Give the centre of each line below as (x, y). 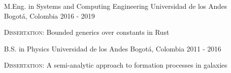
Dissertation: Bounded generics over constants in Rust (87, 32)
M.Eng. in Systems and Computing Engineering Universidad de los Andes (115, 6)
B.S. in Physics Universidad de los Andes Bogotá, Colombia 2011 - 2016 (113, 48)
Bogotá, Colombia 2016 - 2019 (49, 15)
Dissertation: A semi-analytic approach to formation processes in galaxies (116, 65)
